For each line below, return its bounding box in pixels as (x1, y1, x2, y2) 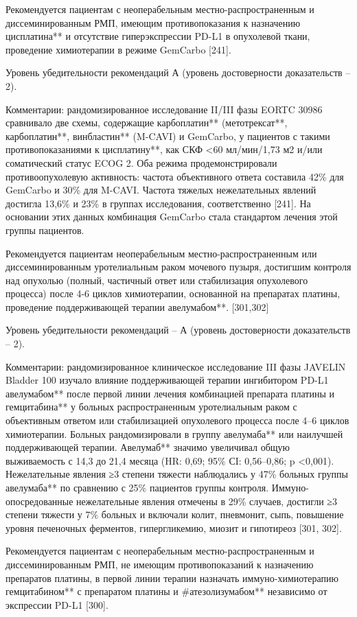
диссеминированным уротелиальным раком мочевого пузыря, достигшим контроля (5, 259, 352, 274)
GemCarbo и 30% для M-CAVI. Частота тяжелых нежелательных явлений (5, 183, 316, 197)
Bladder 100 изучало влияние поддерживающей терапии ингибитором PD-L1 (5, 373, 329, 387)
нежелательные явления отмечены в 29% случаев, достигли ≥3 (76, 493, 338, 508)
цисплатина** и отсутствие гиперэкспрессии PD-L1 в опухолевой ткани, (5, 29, 310, 43)
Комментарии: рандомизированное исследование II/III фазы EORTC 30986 (5, 102, 323, 116)
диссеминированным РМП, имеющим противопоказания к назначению (5, 15, 301, 30)
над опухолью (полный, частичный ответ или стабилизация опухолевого (5, 272, 308, 287)
